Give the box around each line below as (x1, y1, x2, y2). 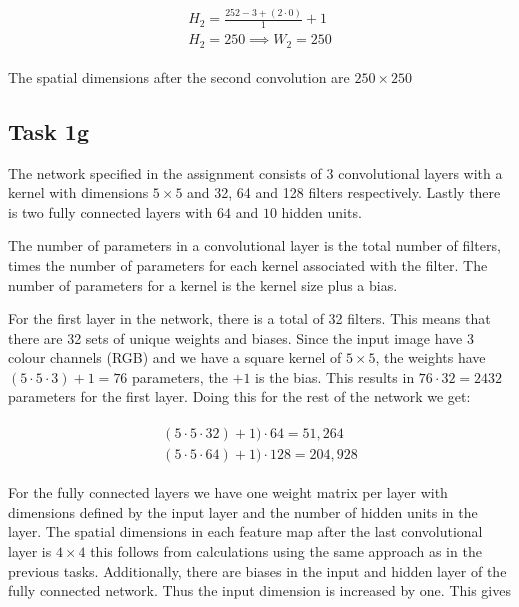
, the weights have (375, 347, 486, 368)
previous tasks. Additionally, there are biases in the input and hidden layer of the (8, 560, 507, 581)
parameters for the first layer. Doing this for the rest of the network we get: (8, 386, 471, 407)
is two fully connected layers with (8, 201, 213, 222)
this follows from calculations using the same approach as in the (90, 540, 482, 561)
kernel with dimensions (8, 182, 149, 203)
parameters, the (132, 366, 228, 387)
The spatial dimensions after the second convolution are (8, 66, 350, 87)
